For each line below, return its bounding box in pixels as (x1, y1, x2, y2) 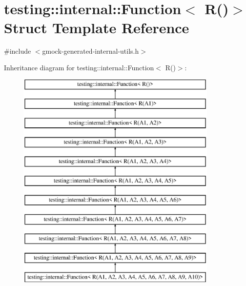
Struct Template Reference (4, 18, 189, 38)
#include (4, 46, 31, 56)
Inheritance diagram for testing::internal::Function (4, 62, 154, 72)
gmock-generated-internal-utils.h (42, 46, 139, 56)
